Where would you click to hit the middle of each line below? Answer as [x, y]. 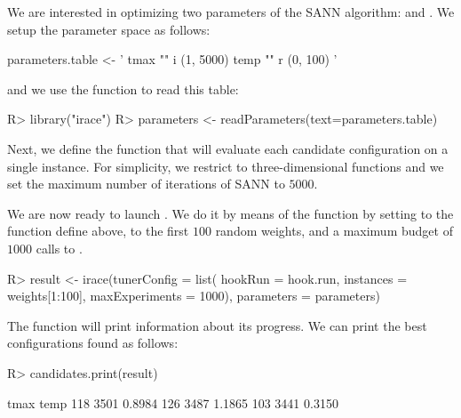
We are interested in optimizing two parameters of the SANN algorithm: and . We [231, 12]
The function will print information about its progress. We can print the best [217, 325]
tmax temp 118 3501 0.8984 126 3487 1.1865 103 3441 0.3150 [173, 402]
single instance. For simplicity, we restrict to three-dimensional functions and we [226, 166]
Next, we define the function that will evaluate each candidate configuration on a [228, 148]
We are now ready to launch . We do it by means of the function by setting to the [230, 213]
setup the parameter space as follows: [109, 29]
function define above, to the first [98, 231]
